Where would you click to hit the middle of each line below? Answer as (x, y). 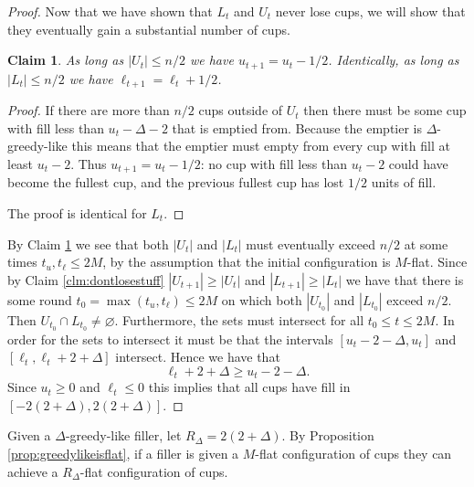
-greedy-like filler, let (123, 435)
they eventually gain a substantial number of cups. (149, 29)
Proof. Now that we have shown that (110, 11)
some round (40, 299)
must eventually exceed (311, 243)
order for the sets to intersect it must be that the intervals (170, 339)
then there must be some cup (385, 110)
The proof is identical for (77, 212)
